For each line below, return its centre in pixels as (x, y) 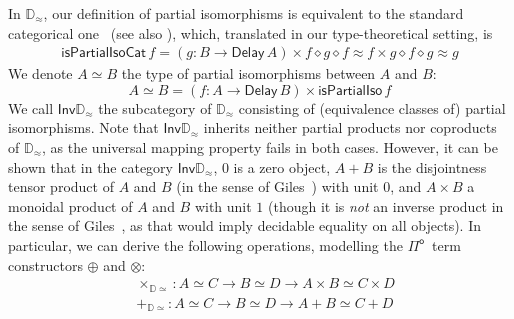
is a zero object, (282, 166)
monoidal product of (70, 205)
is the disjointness (432, 166)
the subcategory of (155, 107)
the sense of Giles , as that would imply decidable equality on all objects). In (244, 225)
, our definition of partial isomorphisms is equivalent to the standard (253, 13)
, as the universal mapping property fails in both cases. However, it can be (270, 147)
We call (31, 107)
